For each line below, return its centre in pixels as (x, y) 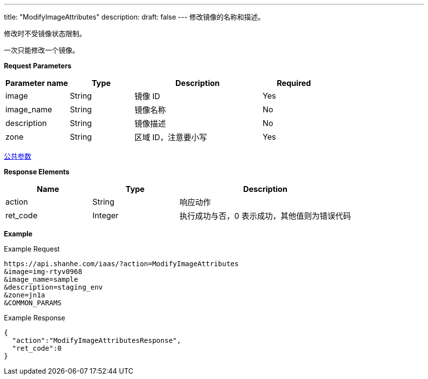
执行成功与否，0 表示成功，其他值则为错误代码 (265, 216)
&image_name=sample (41, 279)
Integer (106, 215)
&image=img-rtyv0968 (43, 272)
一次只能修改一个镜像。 (42, 50)
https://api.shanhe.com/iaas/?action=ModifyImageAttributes (121, 264)
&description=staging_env (53, 287)
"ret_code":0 (37, 348)
